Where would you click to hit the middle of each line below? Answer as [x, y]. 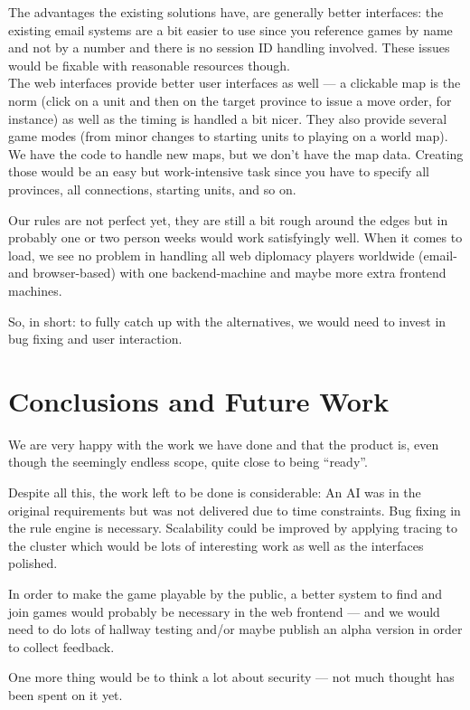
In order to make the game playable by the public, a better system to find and [226, 593]
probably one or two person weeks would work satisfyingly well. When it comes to [235, 237]
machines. [35, 290]
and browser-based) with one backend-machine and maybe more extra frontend [227, 273]
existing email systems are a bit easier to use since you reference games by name [230, 29]
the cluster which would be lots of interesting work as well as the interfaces [216, 545]
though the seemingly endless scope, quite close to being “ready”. [188, 462]
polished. [33, 563]
